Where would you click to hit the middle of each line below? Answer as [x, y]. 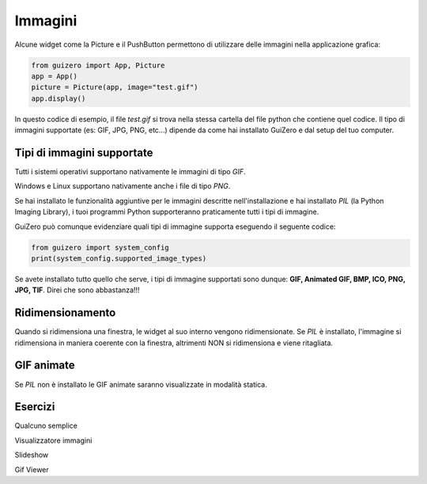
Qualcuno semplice [46, 426]
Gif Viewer [32, 469]
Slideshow [32, 455]
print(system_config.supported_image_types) [119, 258]
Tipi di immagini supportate [84, 152]
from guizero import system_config [100, 247]
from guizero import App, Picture [98, 65]
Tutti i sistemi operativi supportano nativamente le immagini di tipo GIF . [130, 171]
